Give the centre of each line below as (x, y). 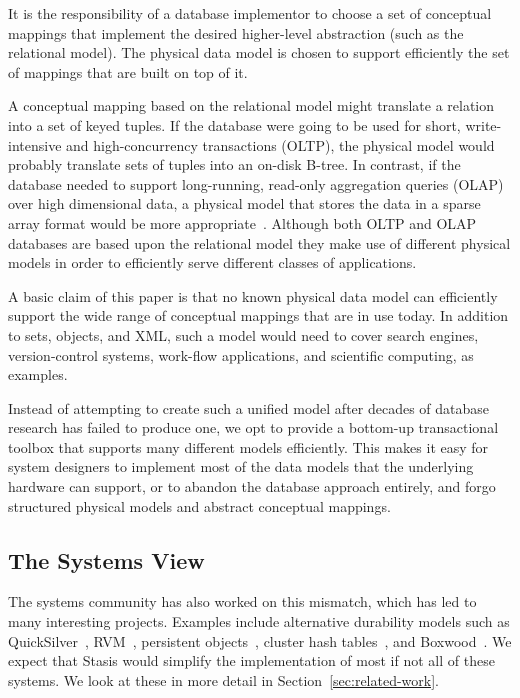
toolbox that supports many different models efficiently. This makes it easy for (248, 446)
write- (483, 124)
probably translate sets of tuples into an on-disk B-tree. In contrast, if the (234, 164)
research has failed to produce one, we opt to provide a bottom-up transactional (253, 427)
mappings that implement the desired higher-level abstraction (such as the (236, 32)
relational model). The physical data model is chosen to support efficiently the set (259, 52)
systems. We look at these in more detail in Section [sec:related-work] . (223, 679)
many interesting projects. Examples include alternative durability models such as (259, 621)
